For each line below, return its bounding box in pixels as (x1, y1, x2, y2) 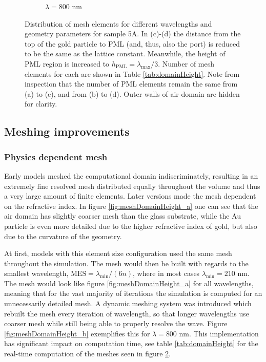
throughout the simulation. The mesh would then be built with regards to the (4, 258, 249, 268)
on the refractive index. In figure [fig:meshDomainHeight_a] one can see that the (4, 200, 258, 211)
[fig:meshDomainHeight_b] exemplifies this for (4, 328, 150, 338)
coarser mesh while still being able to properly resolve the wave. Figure (4, 318, 228, 329)
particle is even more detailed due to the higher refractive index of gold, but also (4, 220, 257, 231)
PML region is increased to (25, 58, 110, 69)
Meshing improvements (4, 123, 130, 139)
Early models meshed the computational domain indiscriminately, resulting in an (4, 170, 258, 181)
